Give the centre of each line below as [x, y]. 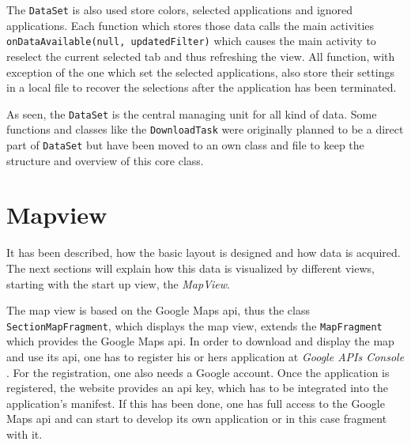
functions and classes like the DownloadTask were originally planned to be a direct [205, 129]
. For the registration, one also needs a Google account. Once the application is [198, 372]
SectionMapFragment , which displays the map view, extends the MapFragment [194, 325]
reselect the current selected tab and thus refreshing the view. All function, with [201, 56]
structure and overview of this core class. [105, 160]
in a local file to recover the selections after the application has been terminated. [202, 87]
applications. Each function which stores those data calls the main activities [190, 25]
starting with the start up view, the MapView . [118, 283]
